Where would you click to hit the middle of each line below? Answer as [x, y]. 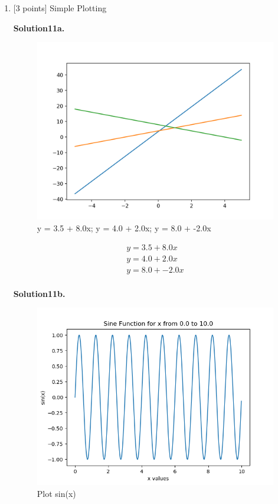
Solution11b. [39, 293]
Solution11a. [39, 28]
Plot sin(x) [56, 493]
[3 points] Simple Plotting [60, 8]
